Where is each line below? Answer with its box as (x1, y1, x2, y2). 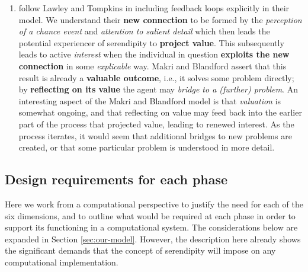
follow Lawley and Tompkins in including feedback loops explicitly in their (18, 2, 290, 14)
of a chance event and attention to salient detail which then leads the (18, 25, 270, 37)
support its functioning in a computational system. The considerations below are (5, 221, 298, 233)
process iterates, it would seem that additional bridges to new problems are (18, 129, 292, 142)
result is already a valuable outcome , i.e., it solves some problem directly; (18, 71, 294, 84)
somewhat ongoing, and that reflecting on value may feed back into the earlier (18, 106, 302, 119)
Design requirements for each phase (5, 170, 228, 188)
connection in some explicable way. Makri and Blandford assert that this (18, 59, 287, 72)
